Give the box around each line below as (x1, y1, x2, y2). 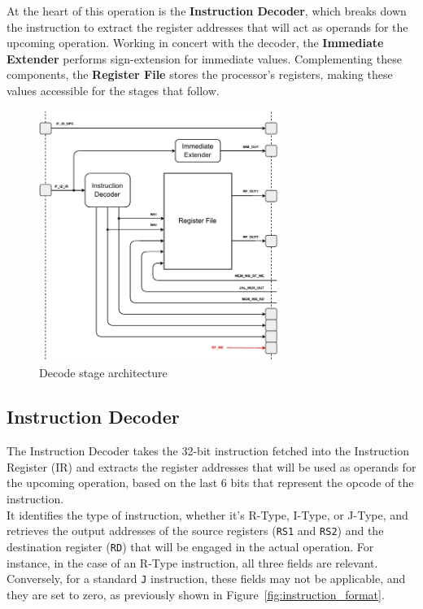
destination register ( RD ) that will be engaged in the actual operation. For (7, 537, 374, 555)
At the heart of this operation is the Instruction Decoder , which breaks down (7, 2, 407, 19)
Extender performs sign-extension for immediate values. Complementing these (7, 50, 402, 67)
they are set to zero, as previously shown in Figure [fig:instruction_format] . (7, 585, 385, 602)
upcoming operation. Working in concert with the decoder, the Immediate (7, 34, 384, 51)
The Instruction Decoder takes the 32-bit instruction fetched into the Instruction (7, 442, 409, 459)
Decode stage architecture (39, 364, 168, 381)
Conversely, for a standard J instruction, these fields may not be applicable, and (7, 570, 406, 587)
